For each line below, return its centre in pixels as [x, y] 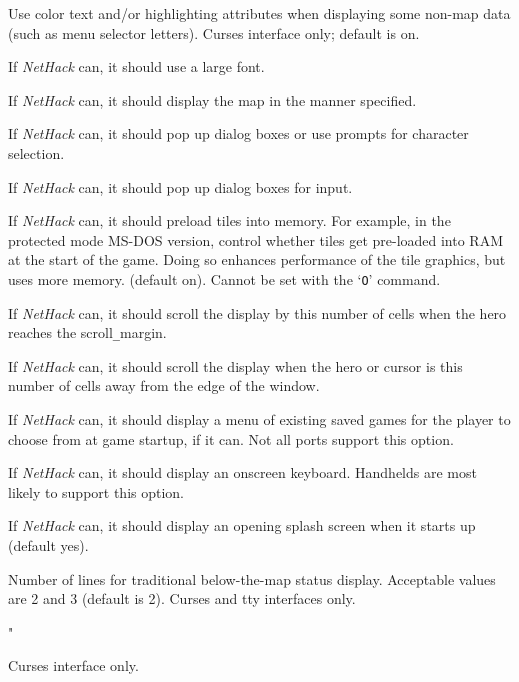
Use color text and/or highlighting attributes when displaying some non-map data [259, 13]
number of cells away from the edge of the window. [164, 385]
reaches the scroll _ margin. [87, 332]
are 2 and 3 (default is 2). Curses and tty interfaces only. [182, 598]
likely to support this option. [96, 491]
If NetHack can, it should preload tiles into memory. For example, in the [229, 220]
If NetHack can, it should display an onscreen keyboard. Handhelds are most [242, 472]
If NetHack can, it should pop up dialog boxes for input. [180, 186]
